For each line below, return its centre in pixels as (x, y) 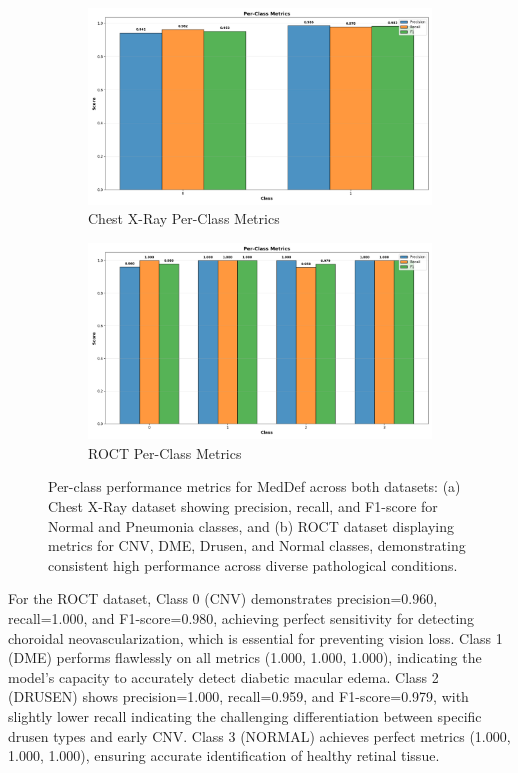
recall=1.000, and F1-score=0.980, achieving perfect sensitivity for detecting (241, 617)
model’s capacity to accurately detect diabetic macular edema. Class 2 (223, 676)
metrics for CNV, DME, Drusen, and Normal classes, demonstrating (257, 545)
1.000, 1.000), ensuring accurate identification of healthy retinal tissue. (224, 755)
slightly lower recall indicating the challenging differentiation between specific (245, 715)
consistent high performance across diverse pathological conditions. (253, 564)
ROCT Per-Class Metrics (165, 452)
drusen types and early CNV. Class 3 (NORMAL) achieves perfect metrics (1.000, (259, 735)
